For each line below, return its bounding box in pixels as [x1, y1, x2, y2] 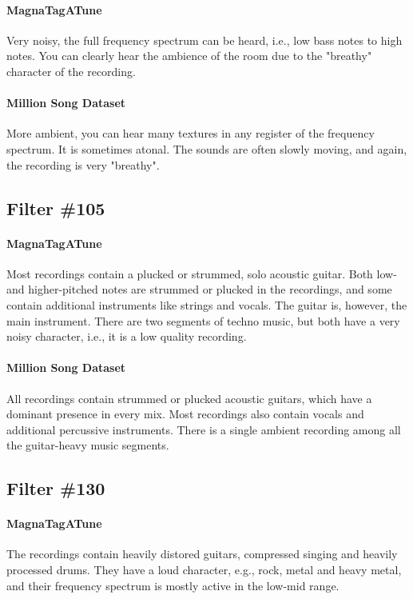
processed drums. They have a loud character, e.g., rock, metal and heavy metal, [6, 561, 402, 578]
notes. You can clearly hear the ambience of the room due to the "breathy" [6, 47, 372, 64]
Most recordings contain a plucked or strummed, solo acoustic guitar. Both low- [6, 265, 397, 282]
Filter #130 [6, 476, 105, 501]
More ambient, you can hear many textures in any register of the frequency [6, 125, 375, 142]
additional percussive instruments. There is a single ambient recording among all [6, 421, 401, 437]
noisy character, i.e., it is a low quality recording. [6, 328, 247, 345]
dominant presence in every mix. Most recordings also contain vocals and [6, 405, 364, 422]
